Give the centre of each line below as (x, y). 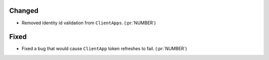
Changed (24, 11)
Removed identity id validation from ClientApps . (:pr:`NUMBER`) (89, 23)
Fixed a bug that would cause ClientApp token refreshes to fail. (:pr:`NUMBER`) (104, 49)
